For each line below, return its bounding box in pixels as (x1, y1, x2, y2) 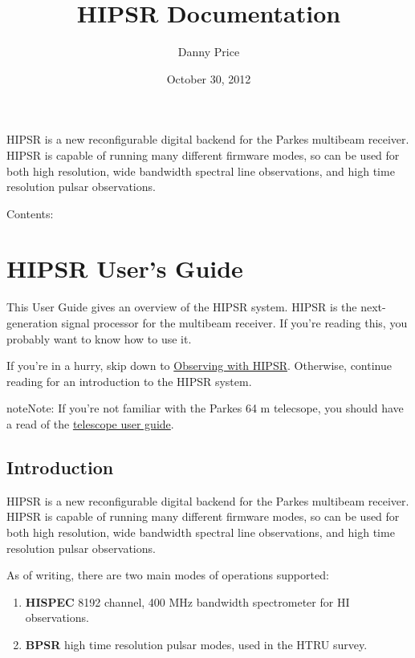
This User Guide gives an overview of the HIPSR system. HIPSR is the (6, 299, 357, 315)
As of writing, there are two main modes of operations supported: (6, 567, 329, 583)
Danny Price (177, 43, 240, 60)
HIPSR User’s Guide (6, 252, 243, 285)
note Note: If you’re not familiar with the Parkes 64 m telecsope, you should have (6, 400, 404, 416)
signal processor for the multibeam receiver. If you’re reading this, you (61, 315, 408, 331)
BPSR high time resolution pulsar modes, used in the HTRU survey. (25, 636, 368, 652)
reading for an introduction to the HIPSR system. (6, 372, 252, 389)
